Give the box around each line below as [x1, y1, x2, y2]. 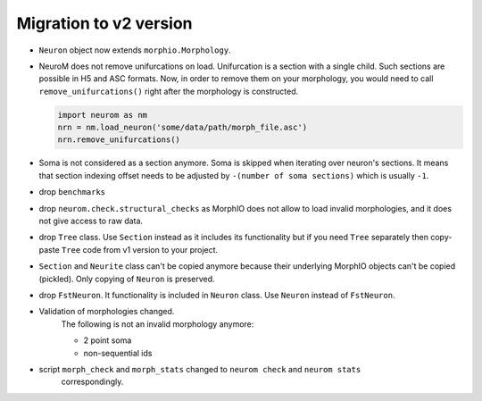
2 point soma [83, 335, 132, 346]
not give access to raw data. [38, 215, 143, 227]
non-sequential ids [83, 347, 153, 358]
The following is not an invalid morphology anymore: [61, 318, 254, 330]
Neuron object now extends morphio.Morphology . [38, 45, 231, 55]
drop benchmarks [38, 187, 106, 197]
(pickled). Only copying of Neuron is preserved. [38, 273, 215, 284]
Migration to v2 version [16, 13, 193, 33]
